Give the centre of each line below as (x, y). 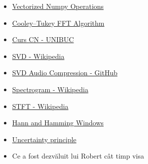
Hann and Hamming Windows (58, 123)
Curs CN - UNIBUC (43, 39)
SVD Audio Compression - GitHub (65, 73)
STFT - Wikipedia (40, 106)
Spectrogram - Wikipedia (50, 89)
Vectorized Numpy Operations (58, 6)
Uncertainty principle (44, 139)
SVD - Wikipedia (38, 56)
